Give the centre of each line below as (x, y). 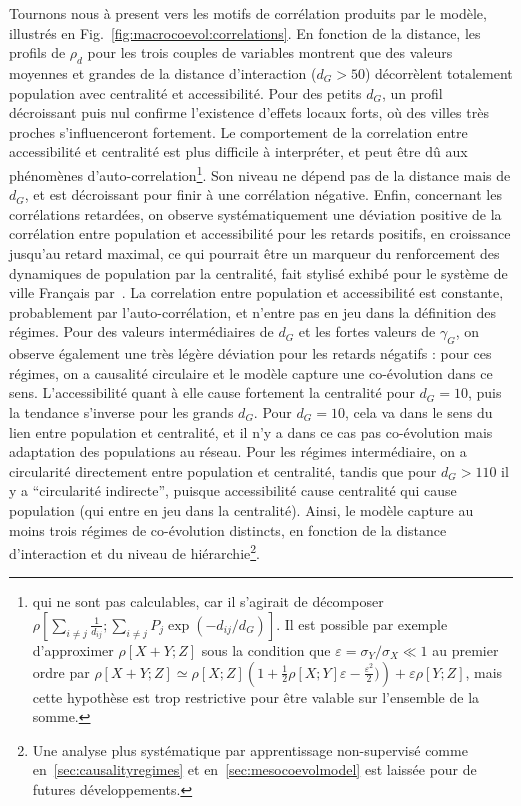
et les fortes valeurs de (367, 331)
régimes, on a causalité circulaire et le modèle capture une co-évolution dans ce (251, 372)
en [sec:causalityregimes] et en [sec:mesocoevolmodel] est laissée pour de (254, 769)
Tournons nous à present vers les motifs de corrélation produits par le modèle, (248, 13)
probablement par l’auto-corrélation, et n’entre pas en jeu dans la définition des (252, 311)
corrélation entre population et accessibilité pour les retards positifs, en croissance (260, 233)
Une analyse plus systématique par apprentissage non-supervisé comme (250, 749)
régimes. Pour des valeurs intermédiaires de (141, 331)
